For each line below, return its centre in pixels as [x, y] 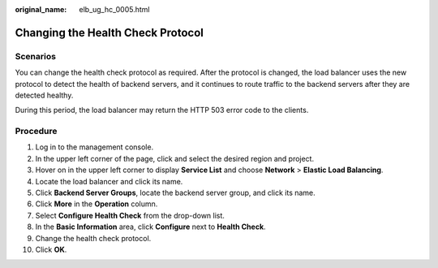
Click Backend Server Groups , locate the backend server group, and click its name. [175, 193]
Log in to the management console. [94, 147]
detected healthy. [44, 95]
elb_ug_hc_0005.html [114, 9]
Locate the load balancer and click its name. [109, 181]
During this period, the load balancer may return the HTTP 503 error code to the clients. [162, 110]
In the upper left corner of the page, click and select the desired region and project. [175, 158]
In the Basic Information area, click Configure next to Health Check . [151, 227]
